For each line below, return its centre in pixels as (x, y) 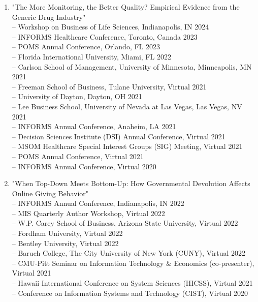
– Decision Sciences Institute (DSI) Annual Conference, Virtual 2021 (119, 136)
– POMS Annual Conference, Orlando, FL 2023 (86, 47)
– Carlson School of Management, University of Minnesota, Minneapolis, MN (132, 66)
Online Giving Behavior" (50, 193)
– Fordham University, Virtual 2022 (67, 233)
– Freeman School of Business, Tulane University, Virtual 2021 (109, 86)
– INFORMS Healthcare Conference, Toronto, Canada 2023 (105, 36)
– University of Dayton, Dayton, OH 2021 (77, 96)
